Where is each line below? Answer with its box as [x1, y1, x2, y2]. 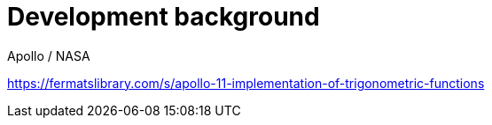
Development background [7, 2, 320, 32]
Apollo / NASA [7, 48, 90, 63]
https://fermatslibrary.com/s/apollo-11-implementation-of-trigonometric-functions [7, 75, 485, 91]
